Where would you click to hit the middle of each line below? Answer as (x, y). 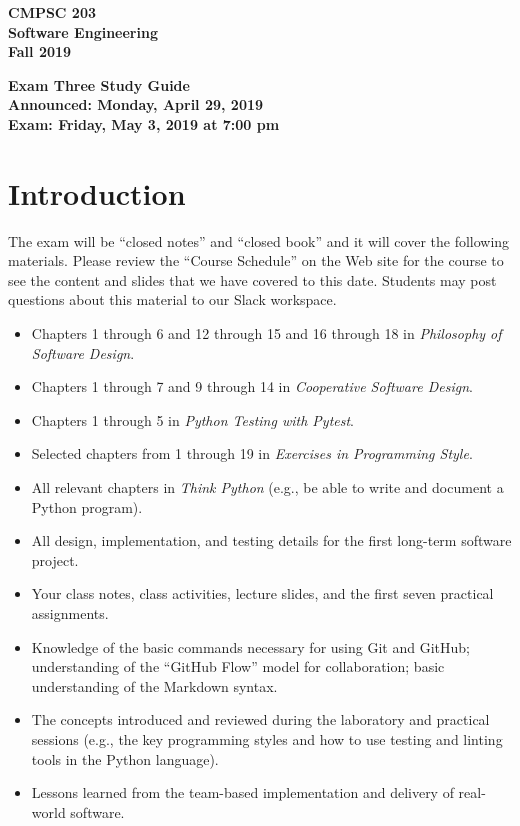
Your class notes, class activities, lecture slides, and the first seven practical (262, 593)
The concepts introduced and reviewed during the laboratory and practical (260, 719)
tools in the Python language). (125, 758)
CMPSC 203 (52, 12)
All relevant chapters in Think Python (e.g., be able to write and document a (267, 487)
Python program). (87, 506)
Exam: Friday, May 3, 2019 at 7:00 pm (144, 123)
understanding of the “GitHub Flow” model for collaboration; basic (238, 666)
